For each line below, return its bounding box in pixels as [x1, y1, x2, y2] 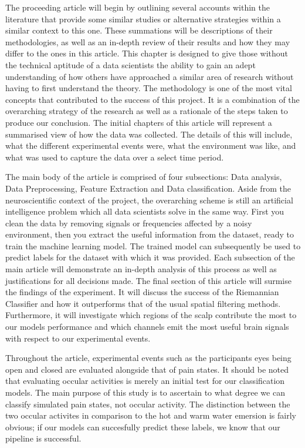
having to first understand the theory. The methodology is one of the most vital [5, 82, 292, 94]
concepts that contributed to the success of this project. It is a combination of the [5, 93, 300, 105]
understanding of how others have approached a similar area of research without [5, 70, 294, 82]
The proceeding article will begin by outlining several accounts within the [5, 1, 270, 13]
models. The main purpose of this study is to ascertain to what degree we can [5, 386, 285, 398]
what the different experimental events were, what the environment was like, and [5, 139, 296, 152]
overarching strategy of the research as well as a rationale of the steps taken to [5, 105, 288, 117]
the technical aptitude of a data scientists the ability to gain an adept [5, 58, 256, 71]
